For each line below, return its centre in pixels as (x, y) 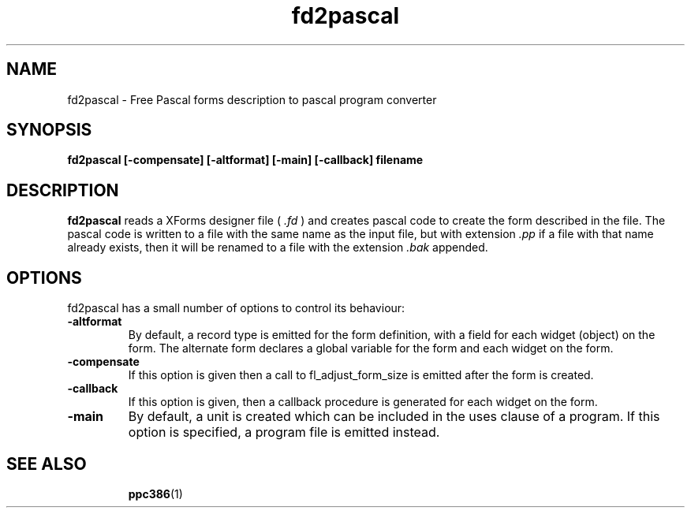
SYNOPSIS (49, 130)
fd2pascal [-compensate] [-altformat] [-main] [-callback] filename (245, 160)
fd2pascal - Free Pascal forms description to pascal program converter (252, 99)
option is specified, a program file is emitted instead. (284, 432)
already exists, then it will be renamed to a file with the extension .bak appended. (278, 248)
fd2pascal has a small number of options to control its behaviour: (236, 308)
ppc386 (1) (155, 494)
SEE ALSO (47, 464)
